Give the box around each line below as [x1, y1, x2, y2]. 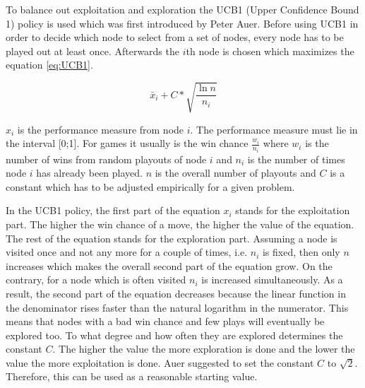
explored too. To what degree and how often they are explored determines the [6, 327, 343, 342]
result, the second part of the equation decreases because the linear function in [6, 286, 346, 300]
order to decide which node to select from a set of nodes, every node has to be [6, 30, 344, 45]
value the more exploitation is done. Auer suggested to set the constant [6, 355, 314, 370]
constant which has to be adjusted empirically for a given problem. [6, 179, 295, 194]
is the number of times [247, 151, 345, 166]
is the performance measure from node [17, 122, 184, 136]
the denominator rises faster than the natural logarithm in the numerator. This [6, 300, 349, 314]
